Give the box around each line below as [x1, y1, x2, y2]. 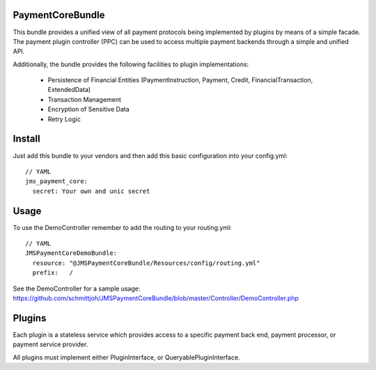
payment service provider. [13, 340, 88, 348]
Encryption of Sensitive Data [47, 105, 130, 114]
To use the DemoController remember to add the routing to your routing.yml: [13, 223, 233, 231]
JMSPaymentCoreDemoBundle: [25, 249, 118, 257]
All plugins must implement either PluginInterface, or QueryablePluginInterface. [13, 353, 240, 362]
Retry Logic [47, 115, 81, 123]
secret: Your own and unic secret [32, 187, 150, 195]
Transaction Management [47, 95, 122, 104]
